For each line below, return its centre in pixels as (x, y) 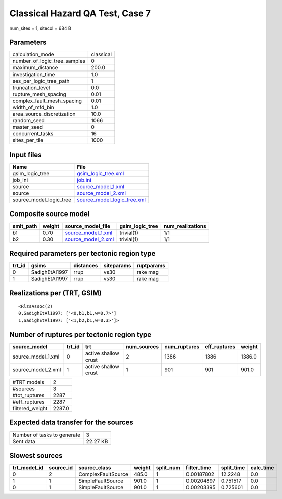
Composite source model (50, 214)
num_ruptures (182, 346)
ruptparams (151, 266)
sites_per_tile (28, 140)
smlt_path (25, 226)
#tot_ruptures (28, 395)
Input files (26, 154)
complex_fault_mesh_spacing (47, 101)
